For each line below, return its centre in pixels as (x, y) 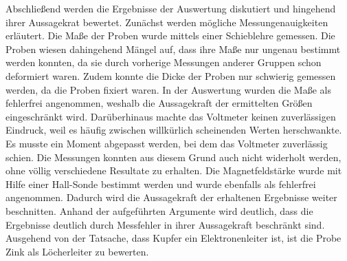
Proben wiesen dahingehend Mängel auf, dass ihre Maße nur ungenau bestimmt (173, 49)
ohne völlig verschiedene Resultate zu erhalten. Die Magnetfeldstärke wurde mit (174, 170)
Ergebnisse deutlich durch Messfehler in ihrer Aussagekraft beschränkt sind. (165, 224)
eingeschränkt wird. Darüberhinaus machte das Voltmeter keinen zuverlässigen (171, 116)
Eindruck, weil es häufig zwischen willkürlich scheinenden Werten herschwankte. (174, 130)
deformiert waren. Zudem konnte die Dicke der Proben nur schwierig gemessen (171, 75)
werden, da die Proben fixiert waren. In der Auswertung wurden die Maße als (168, 89)
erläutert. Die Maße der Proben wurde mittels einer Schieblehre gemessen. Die (170, 35)
